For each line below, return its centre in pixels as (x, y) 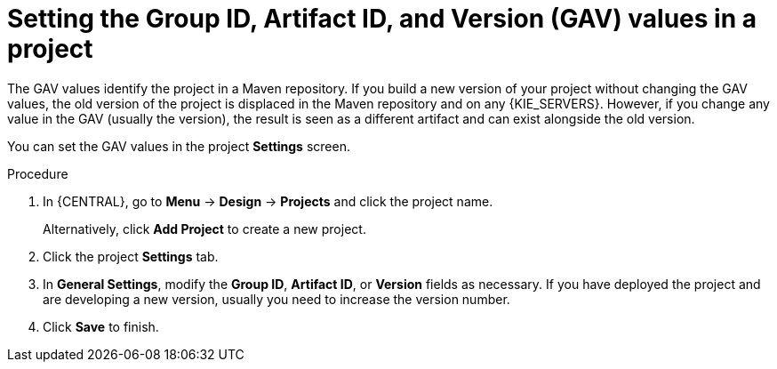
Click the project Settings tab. (131, 256)
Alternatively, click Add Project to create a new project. (204, 229)
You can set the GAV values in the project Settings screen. (179, 146)
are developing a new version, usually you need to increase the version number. (276, 299)
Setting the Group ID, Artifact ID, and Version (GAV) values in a (382, 19)
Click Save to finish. (101, 326)
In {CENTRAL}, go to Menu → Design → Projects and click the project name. (268, 201)
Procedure (38, 173)
